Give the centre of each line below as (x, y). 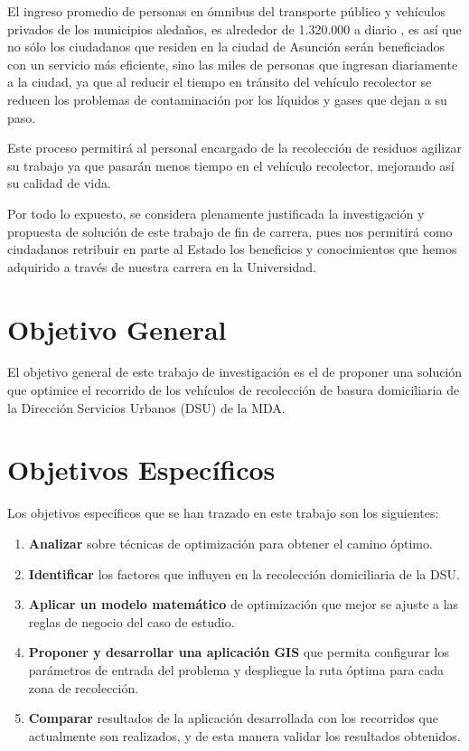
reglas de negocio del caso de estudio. (131, 621)
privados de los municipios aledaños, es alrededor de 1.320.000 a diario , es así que (234, 28)
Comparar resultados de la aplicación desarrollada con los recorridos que (233, 718)
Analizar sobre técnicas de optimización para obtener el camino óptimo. (230, 543)
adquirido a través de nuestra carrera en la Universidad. (162, 266)
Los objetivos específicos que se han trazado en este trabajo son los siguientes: (223, 513)
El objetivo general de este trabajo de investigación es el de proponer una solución (235, 372)
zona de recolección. (84, 687)
